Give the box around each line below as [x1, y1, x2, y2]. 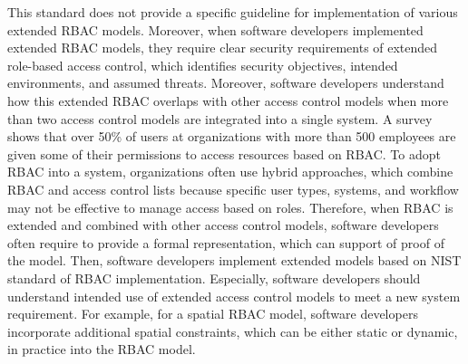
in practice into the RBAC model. [7, 340, 196, 359]
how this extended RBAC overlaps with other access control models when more [7, 91, 449, 110]
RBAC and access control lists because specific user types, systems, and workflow [7, 179, 459, 198]
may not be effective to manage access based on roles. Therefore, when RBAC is [7, 197, 453, 216]
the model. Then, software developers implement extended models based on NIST [7, 251, 462, 270]
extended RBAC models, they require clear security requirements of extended [7, 38, 438, 57]
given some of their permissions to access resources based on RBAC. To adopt [7, 144, 441, 163]
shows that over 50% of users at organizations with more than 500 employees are [7, 127, 456, 146]
